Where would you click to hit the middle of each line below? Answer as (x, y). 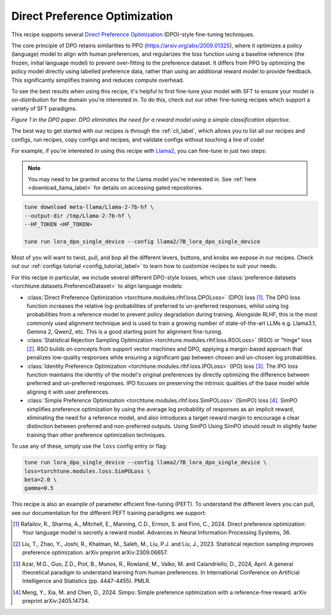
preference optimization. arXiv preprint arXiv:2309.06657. (95, 552)
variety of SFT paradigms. (44, 108)
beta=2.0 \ (40, 480)
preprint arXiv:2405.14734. (56, 601)
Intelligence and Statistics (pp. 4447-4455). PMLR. (87, 581)
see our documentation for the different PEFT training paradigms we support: (109, 512)
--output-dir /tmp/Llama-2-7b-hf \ (78, 216)
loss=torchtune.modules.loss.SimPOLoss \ (87, 471)
